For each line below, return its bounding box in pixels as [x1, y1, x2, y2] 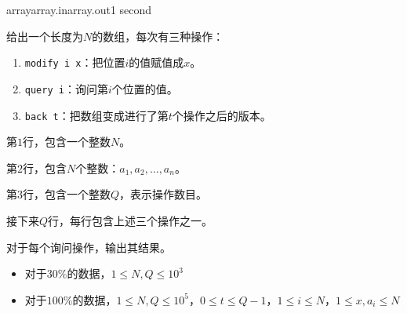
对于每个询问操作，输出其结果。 [6, 238, 171, 255]
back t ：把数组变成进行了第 [24, 107, 169, 123]
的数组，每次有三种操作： [92, 27, 224, 44]
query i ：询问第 [24, 80, 108, 96]
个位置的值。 [111, 80, 178, 96]
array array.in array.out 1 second [6, 2, 152, 17]
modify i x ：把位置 [24, 54, 125, 71]
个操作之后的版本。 [172, 107, 271, 123]
